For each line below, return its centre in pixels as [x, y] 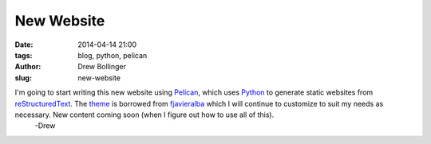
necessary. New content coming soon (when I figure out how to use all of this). [144, 115]
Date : [24, 45]
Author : [28, 67]
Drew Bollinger [102, 67]
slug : [23, 78]
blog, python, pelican [113, 55]
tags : [24, 55]
